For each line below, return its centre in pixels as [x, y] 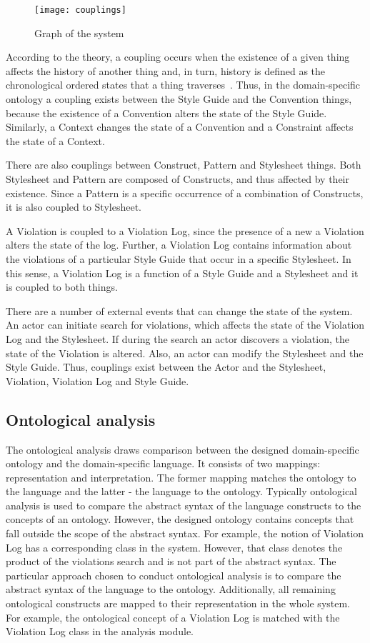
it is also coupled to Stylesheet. [74, 207]
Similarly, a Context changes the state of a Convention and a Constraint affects [180, 127]
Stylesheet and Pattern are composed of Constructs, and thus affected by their [177, 179]
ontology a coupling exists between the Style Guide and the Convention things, [179, 99]
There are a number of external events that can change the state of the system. [179, 310]
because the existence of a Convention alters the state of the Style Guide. [166, 113]
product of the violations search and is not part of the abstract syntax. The [171, 561]
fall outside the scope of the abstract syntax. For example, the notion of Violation [185, 533]
